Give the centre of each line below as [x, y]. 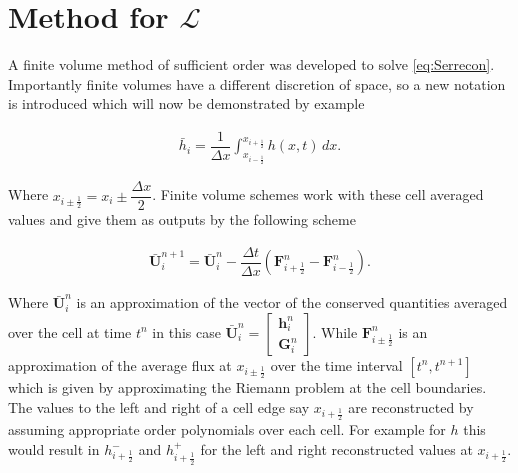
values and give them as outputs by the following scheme [182, 219]
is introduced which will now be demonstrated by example [186, 103]
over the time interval [336, 364]
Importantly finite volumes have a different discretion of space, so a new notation [257, 83]
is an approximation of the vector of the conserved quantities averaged [292, 302]
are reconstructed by [411, 407]
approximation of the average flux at [120, 364]
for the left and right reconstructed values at [336, 449]
